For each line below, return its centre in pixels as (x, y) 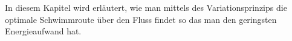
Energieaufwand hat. (43, 31)
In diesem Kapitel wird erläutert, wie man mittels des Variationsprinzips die (146, 7)
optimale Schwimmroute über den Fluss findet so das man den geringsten (141, 19)
